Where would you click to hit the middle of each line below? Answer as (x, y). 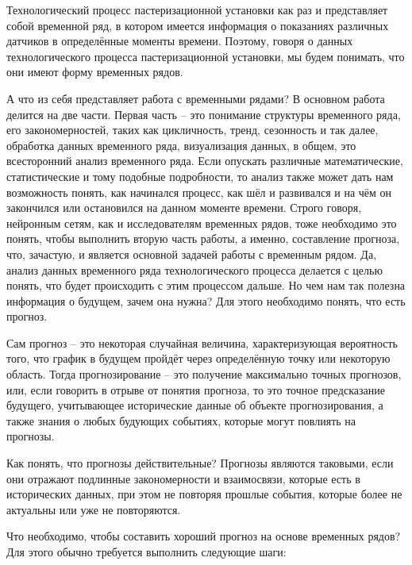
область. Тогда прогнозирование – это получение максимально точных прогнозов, (204, 374)
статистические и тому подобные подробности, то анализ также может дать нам (200, 176)
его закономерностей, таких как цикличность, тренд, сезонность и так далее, (193, 130)
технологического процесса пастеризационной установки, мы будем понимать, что (206, 56)
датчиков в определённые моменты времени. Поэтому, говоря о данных (180, 41)
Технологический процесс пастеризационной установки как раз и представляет (197, 10)
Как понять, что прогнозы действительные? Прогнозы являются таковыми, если (200, 463)
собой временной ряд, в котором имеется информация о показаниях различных (198, 25)
